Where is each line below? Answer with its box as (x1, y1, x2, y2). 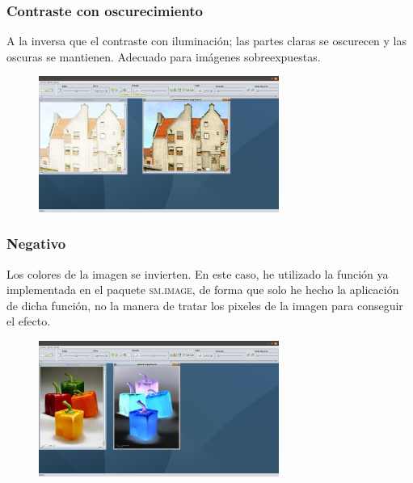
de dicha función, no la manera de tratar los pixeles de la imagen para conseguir (6, 296, 403, 313)
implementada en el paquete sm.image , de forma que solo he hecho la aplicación (6, 281, 399, 298)
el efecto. (6, 313, 51, 330)
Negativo (6, 233, 66, 254)
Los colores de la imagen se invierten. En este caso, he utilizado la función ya (6, 265, 389, 282)
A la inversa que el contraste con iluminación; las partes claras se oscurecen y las (6, 32, 407, 49)
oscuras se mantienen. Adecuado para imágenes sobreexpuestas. (6, 48, 321, 65)
